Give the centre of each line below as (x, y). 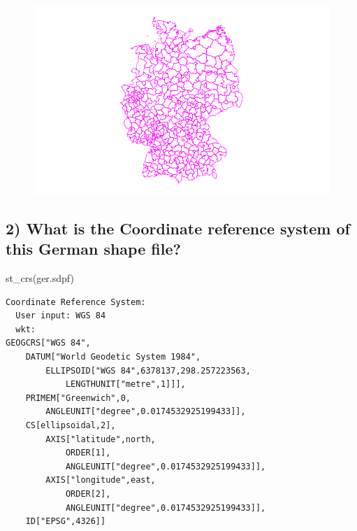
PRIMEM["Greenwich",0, (78, 398)
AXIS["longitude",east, (101, 480)
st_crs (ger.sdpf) (40, 278)
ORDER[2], (88, 494)
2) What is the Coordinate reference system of (178, 228)
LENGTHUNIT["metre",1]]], (125, 384)
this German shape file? (93, 249)
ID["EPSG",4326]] (66, 522)
